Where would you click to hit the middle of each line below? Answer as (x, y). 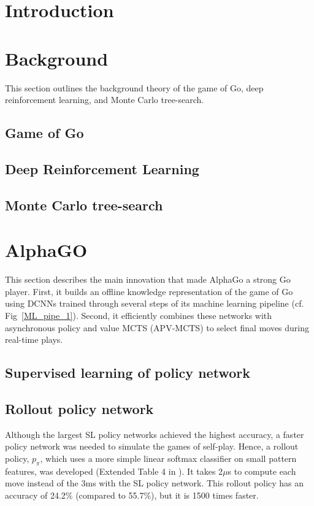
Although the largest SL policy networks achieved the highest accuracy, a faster (155, 434)
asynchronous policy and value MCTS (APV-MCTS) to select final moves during (157, 327)
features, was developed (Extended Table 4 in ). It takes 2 (114, 471)
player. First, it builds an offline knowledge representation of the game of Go (149, 291)
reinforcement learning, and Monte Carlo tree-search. (105, 100)
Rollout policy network (79, 408)
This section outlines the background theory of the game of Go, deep (134, 87)
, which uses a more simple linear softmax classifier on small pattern (168, 458)
